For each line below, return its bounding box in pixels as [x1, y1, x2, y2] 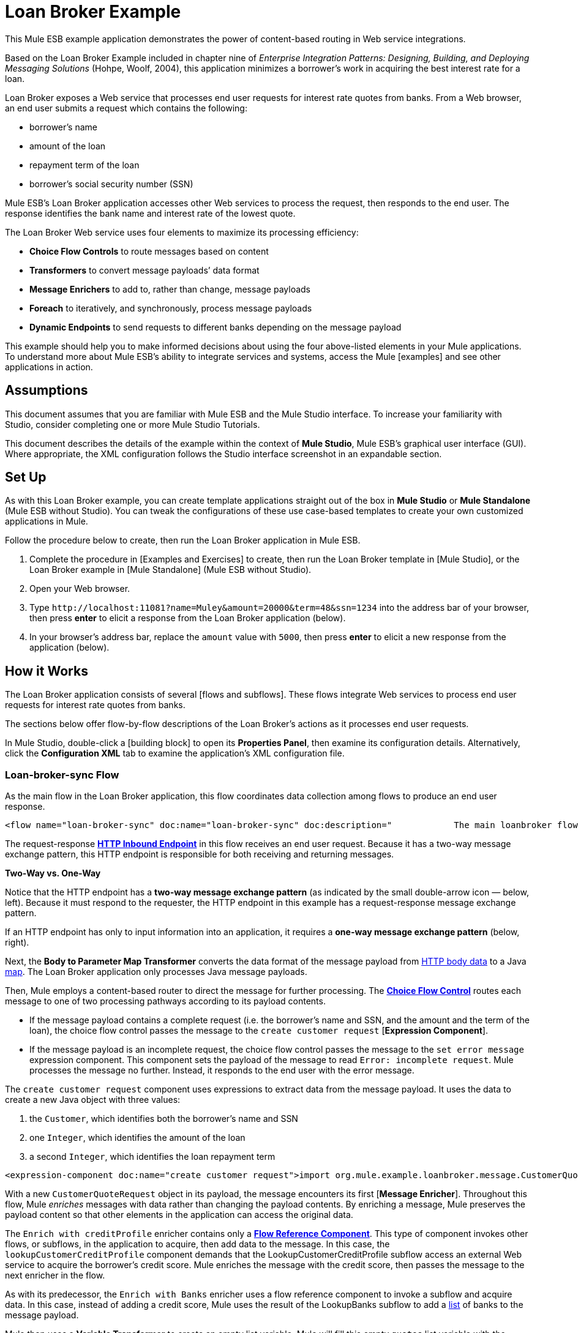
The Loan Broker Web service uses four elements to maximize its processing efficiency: [5, 226, 359, 237]
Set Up [5, 469, 47, 485]
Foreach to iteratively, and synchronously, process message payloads [29, 302, 312, 313]
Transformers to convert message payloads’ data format [29, 264, 260, 275]
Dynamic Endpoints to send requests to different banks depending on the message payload [29, 321, 402, 332]
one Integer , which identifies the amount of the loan [29, 1132, 246, 1143]
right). [5, 937, 29, 948]
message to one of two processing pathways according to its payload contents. [5, 996, 326, 1007]
